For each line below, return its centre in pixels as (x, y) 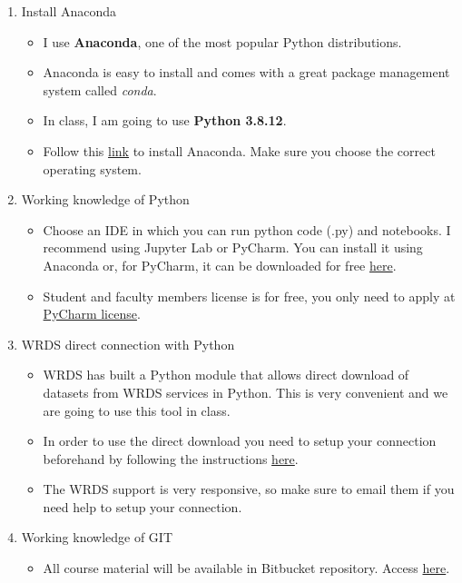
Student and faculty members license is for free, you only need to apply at (249, 296)
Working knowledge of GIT (97, 537)
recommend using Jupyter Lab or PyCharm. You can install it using (233, 247)
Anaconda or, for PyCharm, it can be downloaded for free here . (220, 265)
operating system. (92, 168)
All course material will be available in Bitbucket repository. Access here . (246, 568)
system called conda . (100, 89)
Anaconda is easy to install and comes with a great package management (246, 72)
